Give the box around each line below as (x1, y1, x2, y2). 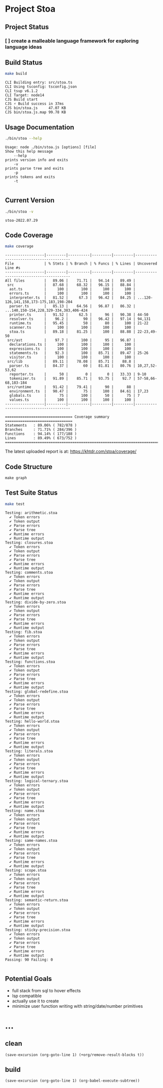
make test (5, 501, 25, 506)
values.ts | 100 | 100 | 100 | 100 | (9, 397, 136, 402)
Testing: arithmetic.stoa (5, 510, 57, 515)
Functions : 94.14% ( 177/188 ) (5, 431, 77, 436)
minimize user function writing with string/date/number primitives (12, 1003, 143, 1009)
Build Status (5, 58, 43, 67)
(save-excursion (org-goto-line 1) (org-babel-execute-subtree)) (5, 1078, 140, 1083)
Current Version (5, 196, 55, 205)
